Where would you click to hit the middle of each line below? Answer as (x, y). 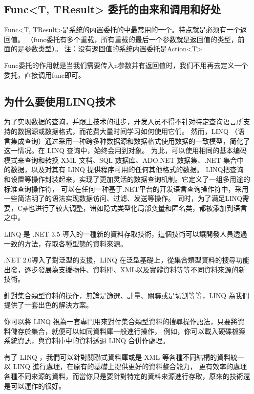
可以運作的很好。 (38, 385)
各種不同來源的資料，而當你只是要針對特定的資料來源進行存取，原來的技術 (124, 376)
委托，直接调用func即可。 (45, 75)
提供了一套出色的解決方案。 (48, 305)
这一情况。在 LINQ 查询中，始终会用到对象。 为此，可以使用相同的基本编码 (126, 150)
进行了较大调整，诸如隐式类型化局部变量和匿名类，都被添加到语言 (141, 208)
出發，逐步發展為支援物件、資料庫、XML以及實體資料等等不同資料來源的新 (125, 269)
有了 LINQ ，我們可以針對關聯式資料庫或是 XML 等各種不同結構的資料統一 (124, 357)
